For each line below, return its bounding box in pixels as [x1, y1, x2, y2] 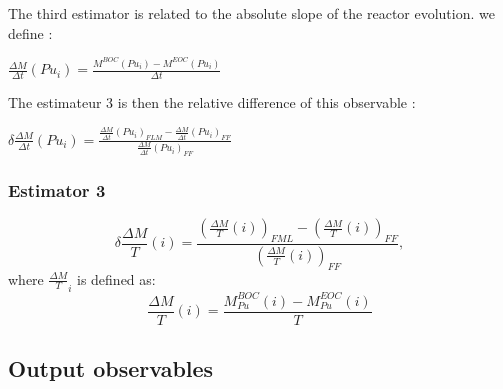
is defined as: [77, 268, 156, 289]
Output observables [8, 353, 214, 384]
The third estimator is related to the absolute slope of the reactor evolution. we [8, 3, 495, 23]
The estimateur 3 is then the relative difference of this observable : [8, 91, 416, 112]
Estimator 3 [8, 177, 106, 202]
